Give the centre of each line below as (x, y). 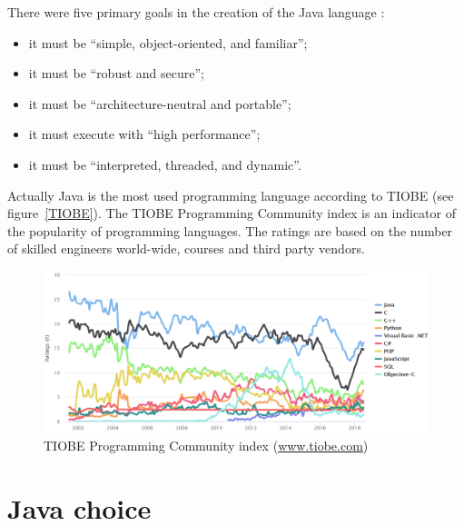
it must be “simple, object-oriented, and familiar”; (168, 42)
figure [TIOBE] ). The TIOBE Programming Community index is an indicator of (232, 213)
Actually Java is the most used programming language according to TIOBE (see (231, 195)
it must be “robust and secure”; (116, 73)
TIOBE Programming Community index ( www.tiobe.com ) (206, 445)
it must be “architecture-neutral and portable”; (160, 103)
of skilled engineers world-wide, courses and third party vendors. (186, 248)
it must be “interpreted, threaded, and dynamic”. (165, 164)
